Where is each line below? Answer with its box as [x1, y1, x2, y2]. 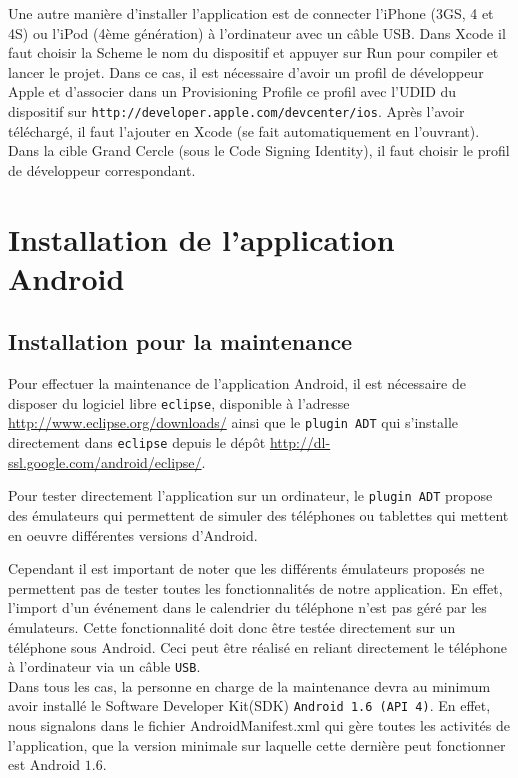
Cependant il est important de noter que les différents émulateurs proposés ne [8, 558, 485, 579]
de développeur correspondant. [8, 159, 196, 180]
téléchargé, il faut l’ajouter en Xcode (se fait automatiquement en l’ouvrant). [8, 120, 480, 141]
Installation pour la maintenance [8, 326, 353, 357]
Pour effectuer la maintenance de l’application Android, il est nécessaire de [8, 373, 466, 394]
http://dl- [269, 432, 331, 453]
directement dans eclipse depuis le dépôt [8, 432, 266, 453]
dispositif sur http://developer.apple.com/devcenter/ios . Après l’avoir [8, 100, 465, 121]
